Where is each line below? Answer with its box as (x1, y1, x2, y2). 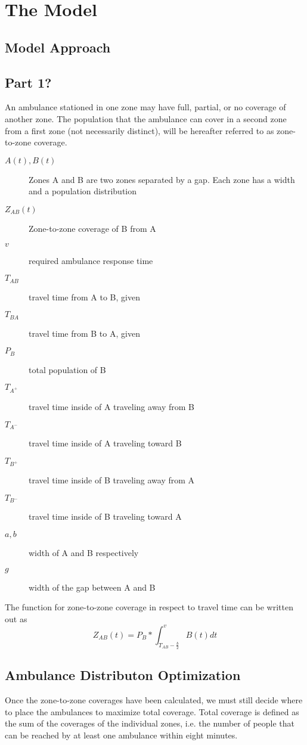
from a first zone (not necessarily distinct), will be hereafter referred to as (5, 124, 274, 136)
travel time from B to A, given (29, 327, 140, 339)
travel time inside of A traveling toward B (29, 437, 182, 449)
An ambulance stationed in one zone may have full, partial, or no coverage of (5, 101, 286, 113)
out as (5, 612, 27, 625)
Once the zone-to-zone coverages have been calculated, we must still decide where (5, 694, 303, 706)
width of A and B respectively (29, 547, 139, 559)
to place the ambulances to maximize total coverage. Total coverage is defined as (5, 705, 299, 718)
